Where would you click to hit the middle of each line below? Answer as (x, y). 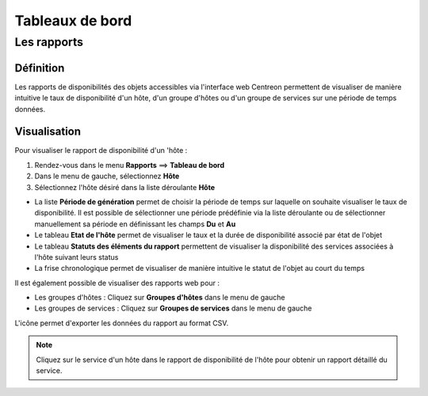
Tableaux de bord (73, 21)
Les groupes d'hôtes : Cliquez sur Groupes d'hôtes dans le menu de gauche (160, 298)
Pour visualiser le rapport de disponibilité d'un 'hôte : (101, 150)
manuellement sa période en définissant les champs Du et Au (135, 224)
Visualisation (48, 132)
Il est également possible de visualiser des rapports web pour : (117, 283)
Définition (40, 68)
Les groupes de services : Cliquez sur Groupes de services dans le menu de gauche (173, 308)
